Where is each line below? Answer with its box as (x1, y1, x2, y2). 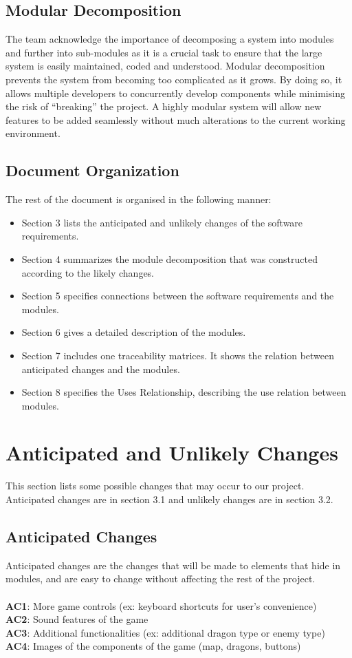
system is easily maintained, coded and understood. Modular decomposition (5, 59, 325, 73)
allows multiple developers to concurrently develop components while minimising (5, 85, 345, 100)
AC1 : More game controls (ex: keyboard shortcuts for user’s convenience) (5, 598, 317, 613)
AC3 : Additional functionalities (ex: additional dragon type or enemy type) (5, 625, 325, 639)
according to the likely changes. (21, 265, 155, 279)
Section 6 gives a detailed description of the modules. (21, 325, 246, 339)
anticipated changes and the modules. (21, 361, 180, 376)
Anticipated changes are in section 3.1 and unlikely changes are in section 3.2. (5, 492, 333, 506)
